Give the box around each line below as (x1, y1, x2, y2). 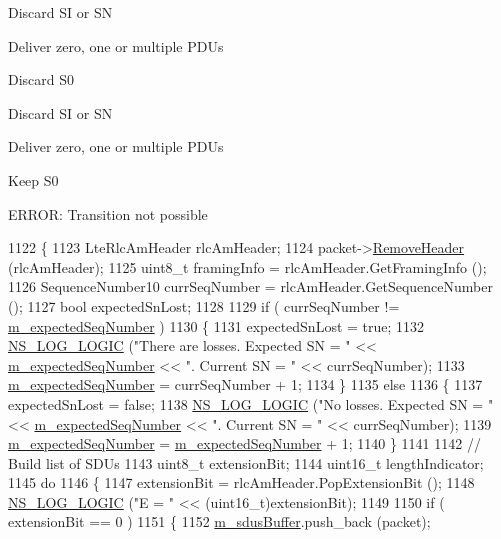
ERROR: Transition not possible (8, 203, 208, 224)
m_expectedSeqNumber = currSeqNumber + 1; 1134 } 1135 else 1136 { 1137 (8, 374, 483, 395)
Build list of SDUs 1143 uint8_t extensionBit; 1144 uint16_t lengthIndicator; (8, 452, 484, 473)
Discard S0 (8, 69, 75, 90)
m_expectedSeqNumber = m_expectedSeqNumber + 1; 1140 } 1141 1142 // (8, 433, 481, 454)
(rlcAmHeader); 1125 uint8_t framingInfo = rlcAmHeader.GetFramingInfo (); (8, 256, 487, 277)
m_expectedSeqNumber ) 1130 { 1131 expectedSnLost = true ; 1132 (8, 315, 425, 336)
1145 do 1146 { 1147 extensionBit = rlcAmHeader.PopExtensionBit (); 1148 (8, 472, 475, 493)
